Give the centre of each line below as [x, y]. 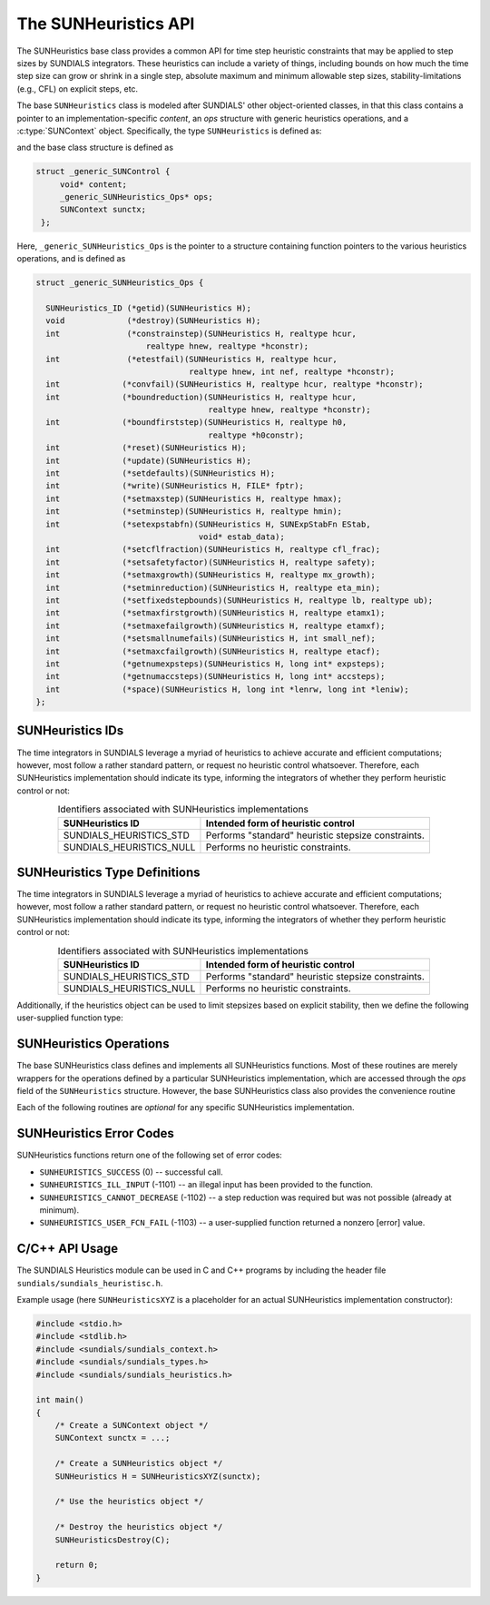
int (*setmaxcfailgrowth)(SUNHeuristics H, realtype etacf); [213, 651]
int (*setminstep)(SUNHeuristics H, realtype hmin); [194, 512]
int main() [60, 1400]
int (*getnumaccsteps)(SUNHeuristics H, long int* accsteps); [216, 677]
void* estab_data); [241, 537]
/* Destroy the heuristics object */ [139, 1527]
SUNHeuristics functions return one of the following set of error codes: [150, 1155]
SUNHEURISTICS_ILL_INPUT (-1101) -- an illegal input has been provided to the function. [206, 1185]
